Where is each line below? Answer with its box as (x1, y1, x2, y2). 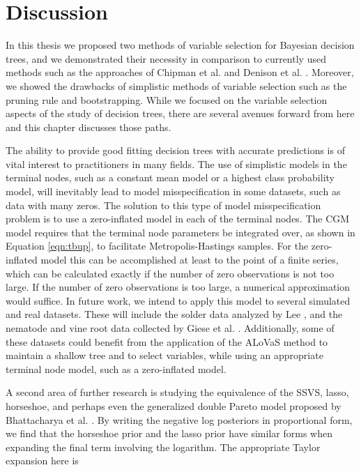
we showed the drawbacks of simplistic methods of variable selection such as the (6, 78, 347, 93)
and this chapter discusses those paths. (6, 119, 171, 134)
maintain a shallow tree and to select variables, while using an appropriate (6, 348, 323, 363)
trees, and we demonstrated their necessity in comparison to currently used (6, 51, 326, 66)
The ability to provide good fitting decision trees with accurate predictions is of (6, 143, 345, 158)
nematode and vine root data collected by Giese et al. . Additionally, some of (6, 321, 335, 335)
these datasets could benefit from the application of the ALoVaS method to (6, 334, 328, 349)
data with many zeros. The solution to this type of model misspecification (6, 197, 321, 212)
